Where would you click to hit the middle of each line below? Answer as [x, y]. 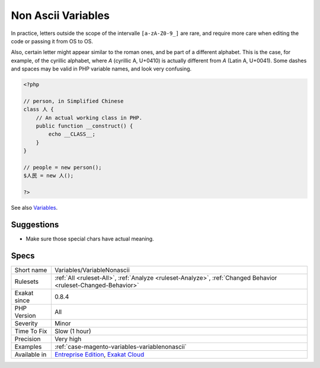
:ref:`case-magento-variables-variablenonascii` [120, 347]
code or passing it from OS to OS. [52, 41]
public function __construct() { [84, 126]
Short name [31, 270]
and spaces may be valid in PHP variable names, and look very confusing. [101, 69]
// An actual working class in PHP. [89, 118]
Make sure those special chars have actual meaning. [90, 239]
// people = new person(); [63, 167]
